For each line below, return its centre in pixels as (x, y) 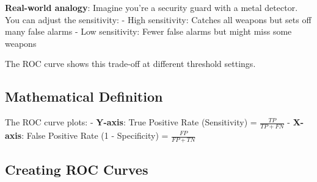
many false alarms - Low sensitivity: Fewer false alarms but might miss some (148, 31)
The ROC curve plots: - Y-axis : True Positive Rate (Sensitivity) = (131, 122)
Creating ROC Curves (77, 170)
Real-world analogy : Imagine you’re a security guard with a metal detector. (151, 7)
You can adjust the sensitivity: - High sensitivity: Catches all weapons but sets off (158, 19)
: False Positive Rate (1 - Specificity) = (95, 135)
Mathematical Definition (84, 96)
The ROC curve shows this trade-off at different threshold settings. (130, 64)
